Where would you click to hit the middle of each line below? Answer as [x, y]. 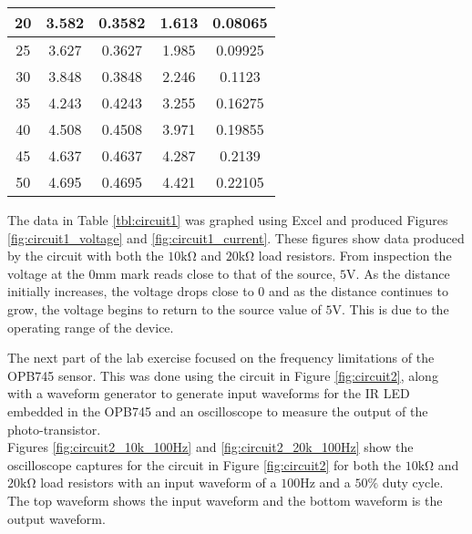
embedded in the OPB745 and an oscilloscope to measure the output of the [218, 411]
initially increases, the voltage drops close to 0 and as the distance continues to [228, 291]
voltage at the [46, 273]
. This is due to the [395, 308]
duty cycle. [413, 483]
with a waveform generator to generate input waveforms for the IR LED [209, 393]
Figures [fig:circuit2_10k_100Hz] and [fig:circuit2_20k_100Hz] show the [210, 447]
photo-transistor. [54, 429]
